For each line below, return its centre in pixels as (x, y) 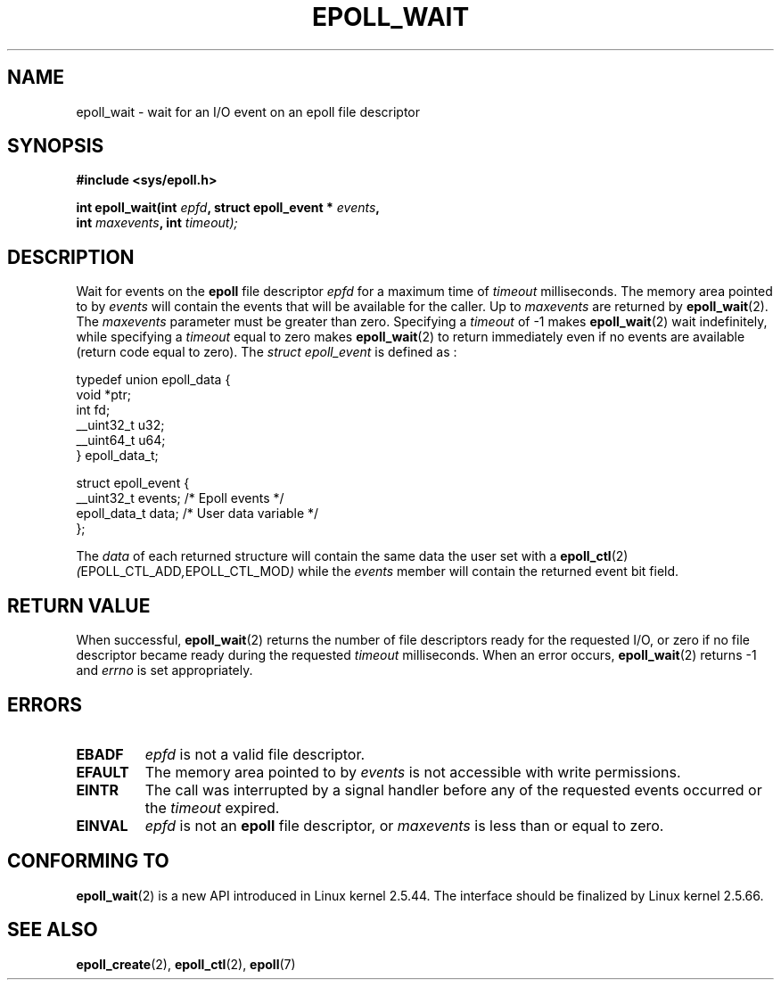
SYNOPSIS (56, 146)
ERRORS (45, 704)
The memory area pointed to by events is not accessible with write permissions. (413, 772)
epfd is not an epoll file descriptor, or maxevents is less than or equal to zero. (404, 825)
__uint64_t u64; (121, 440)
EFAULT (103, 772)
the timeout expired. (212, 807)
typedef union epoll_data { (153, 380)
